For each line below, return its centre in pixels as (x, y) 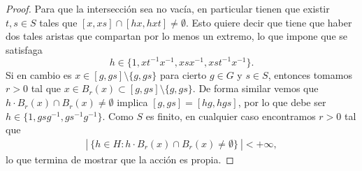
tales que (58, 22)
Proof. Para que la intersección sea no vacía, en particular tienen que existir (168, 8)
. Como (118, 116)
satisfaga (24, 49)
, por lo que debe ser (282, 102)
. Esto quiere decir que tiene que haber (269, 22)
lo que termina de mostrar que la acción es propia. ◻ (120, 159)
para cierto (183, 74)
